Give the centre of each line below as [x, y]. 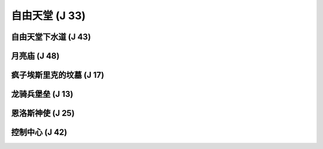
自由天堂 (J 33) [48, 16]
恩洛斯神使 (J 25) [43, 113]
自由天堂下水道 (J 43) [51, 37]
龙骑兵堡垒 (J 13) [42, 94]
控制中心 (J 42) [39, 133]
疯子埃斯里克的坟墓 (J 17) [58, 75]
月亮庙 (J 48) [35, 56]
